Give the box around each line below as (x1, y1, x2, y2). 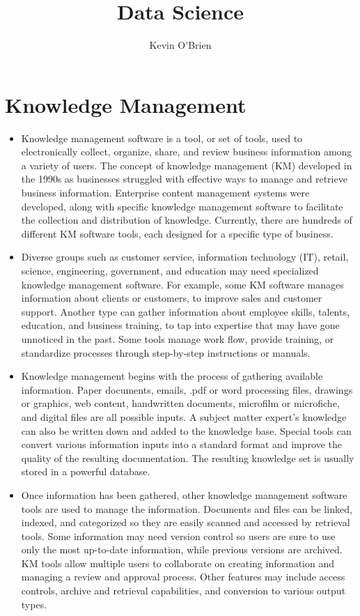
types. (21, 596, 47, 611)
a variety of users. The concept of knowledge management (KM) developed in (21, 157, 352, 172)
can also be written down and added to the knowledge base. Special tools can (21, 423, 352, 438)
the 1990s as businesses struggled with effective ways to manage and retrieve (21, 171, 347, 186)
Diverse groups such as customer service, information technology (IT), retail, (21, 249, 349, 264)
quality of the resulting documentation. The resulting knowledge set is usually (21, 450, 354, 465)
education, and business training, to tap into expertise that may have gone (21, 318, 340, 332)
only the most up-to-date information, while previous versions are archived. (21, 542, 343, 557)
